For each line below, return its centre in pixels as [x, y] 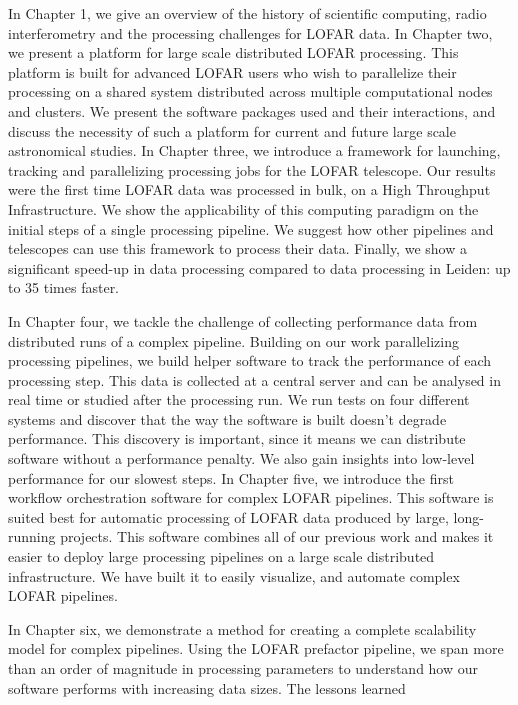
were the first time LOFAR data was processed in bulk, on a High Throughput [249, 189]
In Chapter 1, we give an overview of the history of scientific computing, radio [247, 13]
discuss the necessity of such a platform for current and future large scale [232, 130]
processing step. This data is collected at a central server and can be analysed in [254, 379]
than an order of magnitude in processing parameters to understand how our [243, 668]
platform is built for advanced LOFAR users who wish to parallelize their [232, 71]
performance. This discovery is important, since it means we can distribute [237, 438]
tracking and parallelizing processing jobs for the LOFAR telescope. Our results [252, 169]
